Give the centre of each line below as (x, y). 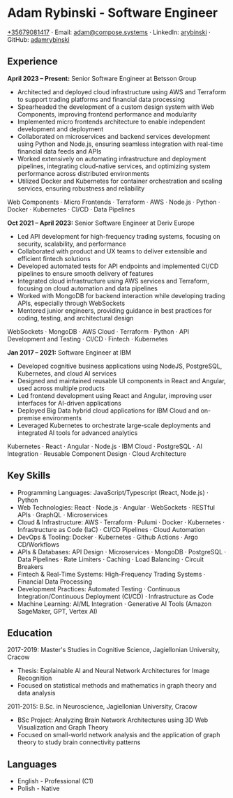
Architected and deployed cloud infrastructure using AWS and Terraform (122, 91)
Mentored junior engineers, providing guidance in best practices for (114, 310)
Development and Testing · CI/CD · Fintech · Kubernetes (88, 339)
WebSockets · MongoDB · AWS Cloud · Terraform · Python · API (98, 331)
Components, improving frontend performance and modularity (107, 114)
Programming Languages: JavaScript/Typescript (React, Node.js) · (113, 492)
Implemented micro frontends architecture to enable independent (111, 121)
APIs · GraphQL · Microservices (62, 515)
